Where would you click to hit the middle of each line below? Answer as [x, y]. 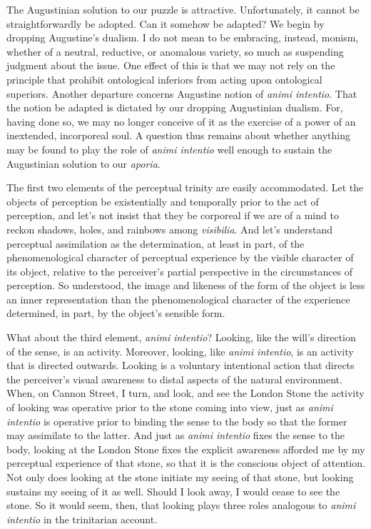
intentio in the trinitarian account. [82, 519]
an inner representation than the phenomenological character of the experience [178, 299]
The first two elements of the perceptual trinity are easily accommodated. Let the [185, 187]
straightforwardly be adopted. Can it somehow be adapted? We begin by [166, 23]
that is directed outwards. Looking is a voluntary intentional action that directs [181, 365]
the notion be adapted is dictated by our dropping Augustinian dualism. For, [175, 107]
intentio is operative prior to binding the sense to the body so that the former [177, 421]
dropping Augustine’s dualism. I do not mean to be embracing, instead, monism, [183, 37]
